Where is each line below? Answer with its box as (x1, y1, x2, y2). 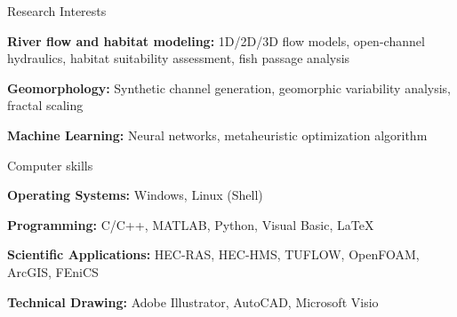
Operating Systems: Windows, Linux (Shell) (7, 186, 263, 204)
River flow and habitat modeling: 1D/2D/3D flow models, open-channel (7, 31, 425, 50)
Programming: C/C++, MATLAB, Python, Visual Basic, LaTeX (7, 215, 374, 234)
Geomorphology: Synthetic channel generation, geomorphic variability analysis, (7, 78, 452, 97)
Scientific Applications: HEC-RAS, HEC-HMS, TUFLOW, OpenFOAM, (7, 245, 420, 264)
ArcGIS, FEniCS (7, 262, 99, 281)
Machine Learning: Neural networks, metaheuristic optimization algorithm (7, 125, 428, 144)
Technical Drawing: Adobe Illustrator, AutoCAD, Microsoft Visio (7, 292, 379, 311)
